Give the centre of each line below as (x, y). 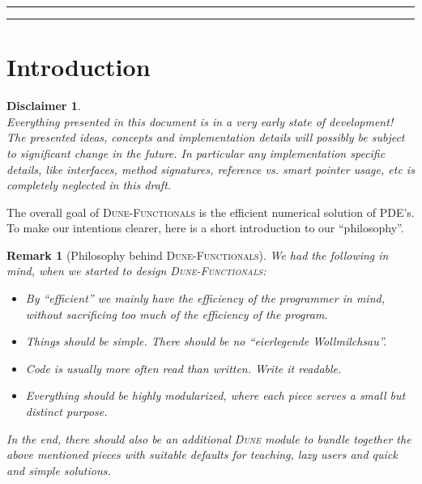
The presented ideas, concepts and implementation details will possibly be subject (206, 137)
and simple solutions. (59, 470)
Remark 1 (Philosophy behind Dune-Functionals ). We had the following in (198, 255)
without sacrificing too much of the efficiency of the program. (177, 314)
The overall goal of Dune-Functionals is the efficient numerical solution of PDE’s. (211, 212)
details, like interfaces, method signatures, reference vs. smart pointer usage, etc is (211, 169)
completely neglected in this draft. (89, 185)
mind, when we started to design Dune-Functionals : (136, 271)
